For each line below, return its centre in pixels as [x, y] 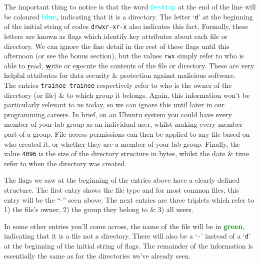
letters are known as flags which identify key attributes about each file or [116, 36]
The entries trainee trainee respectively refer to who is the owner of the [118, 85]
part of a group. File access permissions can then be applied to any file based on [127, 134]
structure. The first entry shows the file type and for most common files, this [122, 190]
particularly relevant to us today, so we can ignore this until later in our [114, 105]
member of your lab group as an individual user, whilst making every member [123, 124]
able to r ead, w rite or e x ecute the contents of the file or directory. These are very [129, 65]
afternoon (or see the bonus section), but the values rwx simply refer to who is [124, 56]
